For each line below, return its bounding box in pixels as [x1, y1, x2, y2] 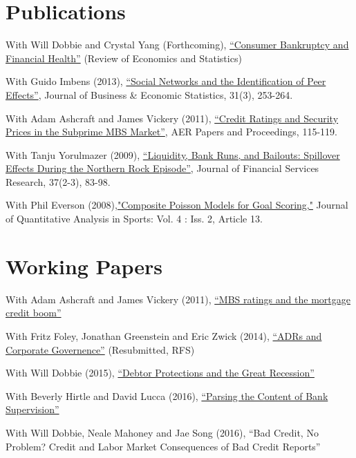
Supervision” [6, 402, 59, 417]
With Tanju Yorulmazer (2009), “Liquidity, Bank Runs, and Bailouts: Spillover [6, 147, 340, 162]
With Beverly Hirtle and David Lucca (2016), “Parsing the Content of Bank [6, 388, 328, 403]
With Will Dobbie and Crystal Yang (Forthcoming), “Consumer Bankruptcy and [6, 37, 349, 52]
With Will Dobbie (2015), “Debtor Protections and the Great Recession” [6, 365, 315, 380]
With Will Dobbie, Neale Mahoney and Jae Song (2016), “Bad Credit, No [6, 425, 319, 439]
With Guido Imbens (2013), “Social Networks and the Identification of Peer [6, 74, 326, 88]
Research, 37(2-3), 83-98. [6, 174, 111, 189]
